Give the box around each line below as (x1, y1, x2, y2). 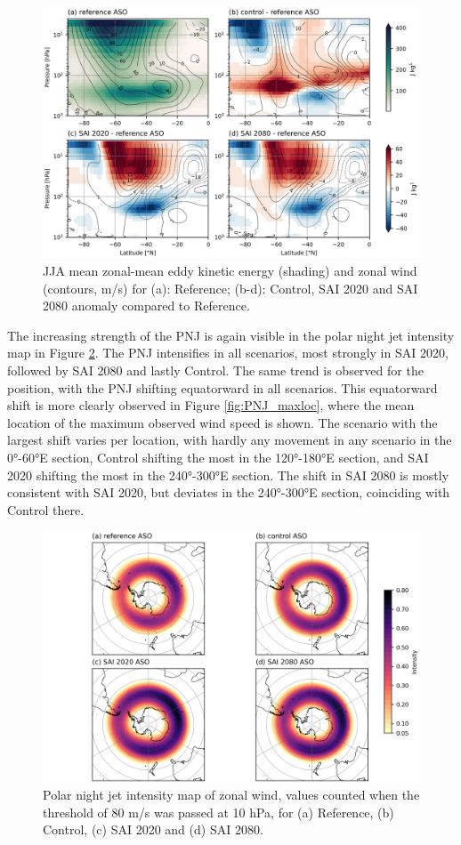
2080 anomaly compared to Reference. (43, 296, 250, 315)
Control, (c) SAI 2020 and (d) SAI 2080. (43, 820, 263, 839)
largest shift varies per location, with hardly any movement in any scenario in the (7, 431, 452, 449)
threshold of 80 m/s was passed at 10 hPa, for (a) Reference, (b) (43, 802, 394, 821)
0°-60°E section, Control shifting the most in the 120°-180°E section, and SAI (7, 447, 429, 466)
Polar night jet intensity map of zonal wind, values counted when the (43, 785, 420, 804)
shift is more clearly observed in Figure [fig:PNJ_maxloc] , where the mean (7, 396, 415, 414)
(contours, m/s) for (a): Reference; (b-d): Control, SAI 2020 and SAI (43, 278, 418, 297)
